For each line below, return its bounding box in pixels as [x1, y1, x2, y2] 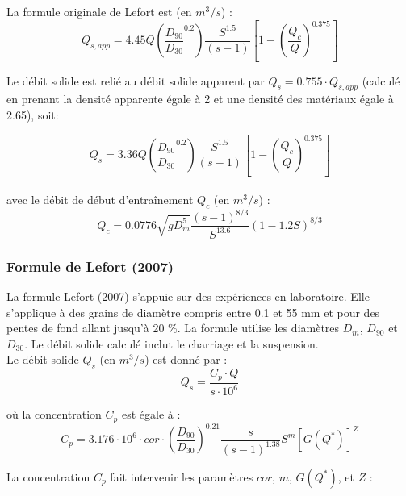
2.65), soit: [6, 106, 59, 123]
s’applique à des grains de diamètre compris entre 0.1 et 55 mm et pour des [6, 303, 380, 320]
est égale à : [121, 406, 181, 423]
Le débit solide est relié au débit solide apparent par [6, 72, 265, 89]
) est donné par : [144, 351, 228, 368]
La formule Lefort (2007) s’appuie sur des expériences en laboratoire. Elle [6, 288, 370, 305]
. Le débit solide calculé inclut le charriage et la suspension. [24, 335, 319, 352]
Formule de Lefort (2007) [6, 256, 174, 276]
